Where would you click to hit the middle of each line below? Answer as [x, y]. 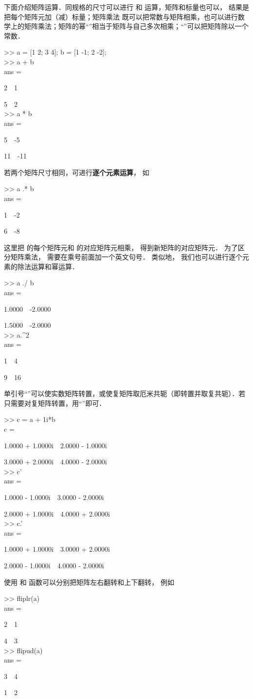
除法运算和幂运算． [48, 266]
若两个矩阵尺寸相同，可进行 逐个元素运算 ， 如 [77, 172]
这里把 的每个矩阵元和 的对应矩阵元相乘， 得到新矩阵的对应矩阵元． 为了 [121, 247]
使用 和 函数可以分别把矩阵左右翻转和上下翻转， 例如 [89, 582]
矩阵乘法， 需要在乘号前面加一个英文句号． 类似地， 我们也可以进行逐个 [126, 257]
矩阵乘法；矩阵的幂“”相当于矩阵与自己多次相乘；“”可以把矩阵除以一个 [136, 26]
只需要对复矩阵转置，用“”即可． [55, 403]
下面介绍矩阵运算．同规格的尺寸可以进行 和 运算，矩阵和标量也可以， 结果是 [126, 7]
